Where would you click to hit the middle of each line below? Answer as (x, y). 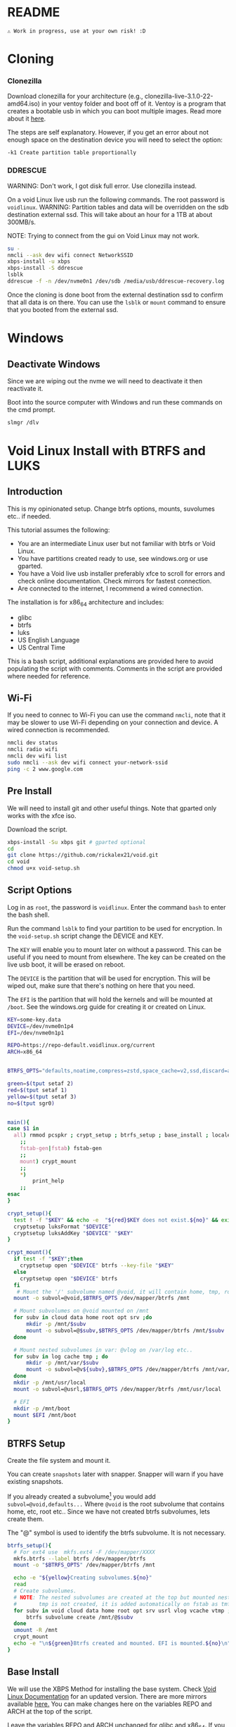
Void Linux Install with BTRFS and (106, 451)
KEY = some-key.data (34, 1020)
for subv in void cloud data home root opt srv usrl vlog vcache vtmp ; (122, 1611)
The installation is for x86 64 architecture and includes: (86, 603)
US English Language (48, 640)
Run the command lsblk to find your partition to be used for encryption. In (115, 928)
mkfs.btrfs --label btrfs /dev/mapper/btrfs (80, 1559)
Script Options (40, 890)
